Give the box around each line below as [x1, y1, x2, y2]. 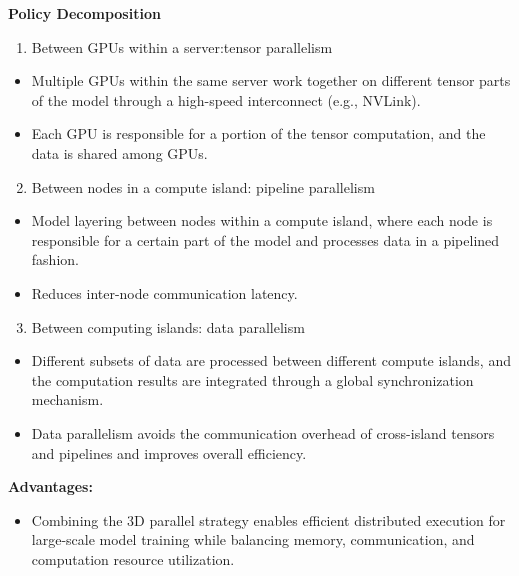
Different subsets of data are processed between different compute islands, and [31, 350, 511, 371]
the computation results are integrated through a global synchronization [31, 369, 474, 390]
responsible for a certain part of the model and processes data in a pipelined [31, 229, 500, 250]
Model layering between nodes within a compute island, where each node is [31, 210, 493, 231]
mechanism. [31, 389, 104, 410]
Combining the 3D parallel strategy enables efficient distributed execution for [31, 509, 506, 530]
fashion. [31, 249, 79, 270]
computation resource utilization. [31, 548, 235, 569]
